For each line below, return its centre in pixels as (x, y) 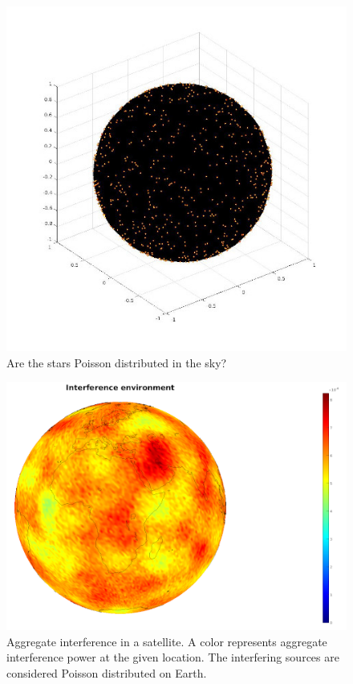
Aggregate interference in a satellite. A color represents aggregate (167, 641)
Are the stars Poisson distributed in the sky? (117, 362)
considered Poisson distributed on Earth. (107, 672)
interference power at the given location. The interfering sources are (173, 657)
